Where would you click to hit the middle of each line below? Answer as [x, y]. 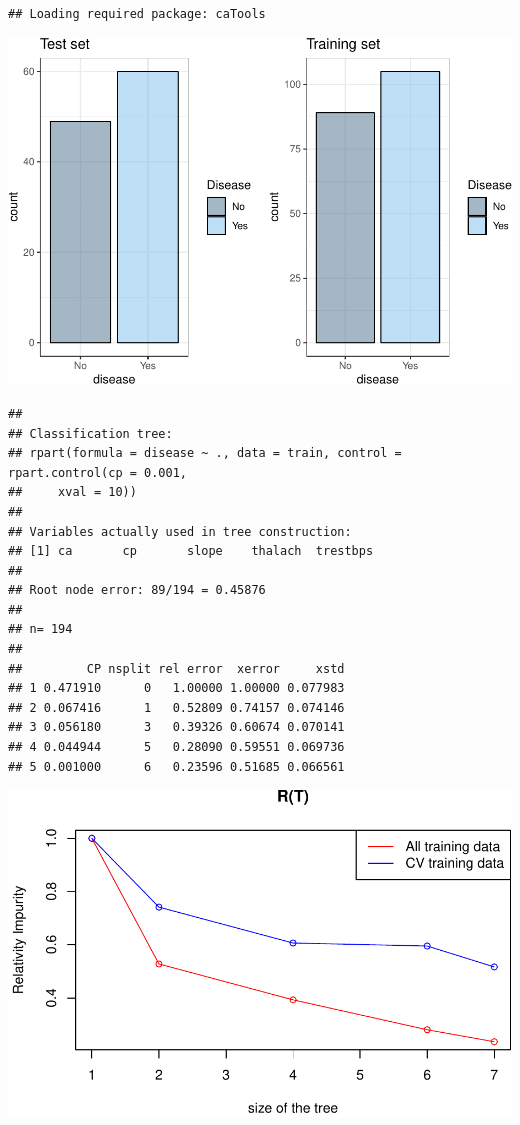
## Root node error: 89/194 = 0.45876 [137, 590]
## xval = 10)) [72, 492]
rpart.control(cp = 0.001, [97, 472]
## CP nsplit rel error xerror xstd [176, 668]
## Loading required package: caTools [137, 14]
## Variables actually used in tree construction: [180, 531]
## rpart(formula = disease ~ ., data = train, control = [205, 453]
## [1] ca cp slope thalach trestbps [191, 551]
